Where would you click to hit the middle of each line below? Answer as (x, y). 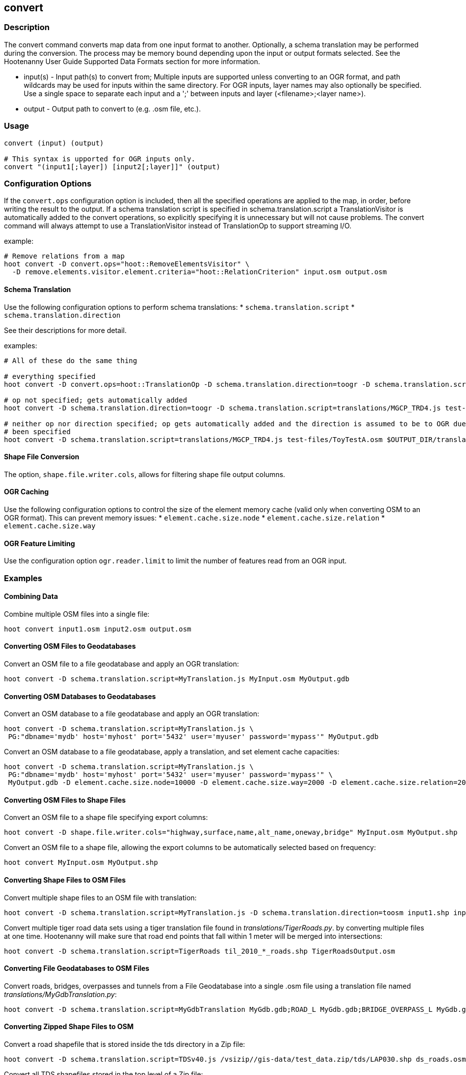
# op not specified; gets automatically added (96, 400)
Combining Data (31, 596)
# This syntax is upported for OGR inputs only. (100, 159)
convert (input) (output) (54, 143)
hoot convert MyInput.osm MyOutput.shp (81, 863)
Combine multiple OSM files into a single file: (77, 614)
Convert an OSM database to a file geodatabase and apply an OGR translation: (132, 714)
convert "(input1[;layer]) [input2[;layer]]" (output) (112, 167)
